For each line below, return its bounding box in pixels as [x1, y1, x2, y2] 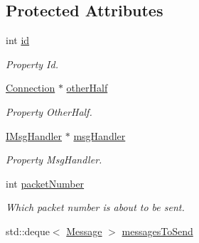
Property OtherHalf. [6, 104, 92, 119]
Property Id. [6, 56, 58, 71]
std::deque [6, 223, 50, 238]
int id [6, 33, 30, 48]
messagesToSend [122, 223, 193, 238]
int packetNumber [6, 175, 85, 190]
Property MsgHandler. [6, 152, 102, 167]
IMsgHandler [6, 128, 63, 143]
